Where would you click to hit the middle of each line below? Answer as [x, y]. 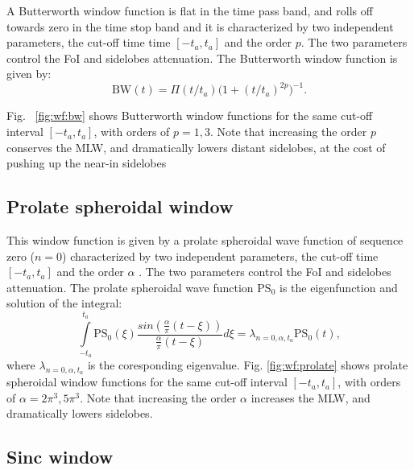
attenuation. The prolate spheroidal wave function [130, 287]
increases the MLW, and [310, 397]
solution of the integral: [64, 303]
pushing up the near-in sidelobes [87, 163]
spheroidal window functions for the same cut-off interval [147, 382]
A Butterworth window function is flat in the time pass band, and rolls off [190, 10]
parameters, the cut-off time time [89, 42]
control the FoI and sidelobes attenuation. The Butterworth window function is [202, 58]
